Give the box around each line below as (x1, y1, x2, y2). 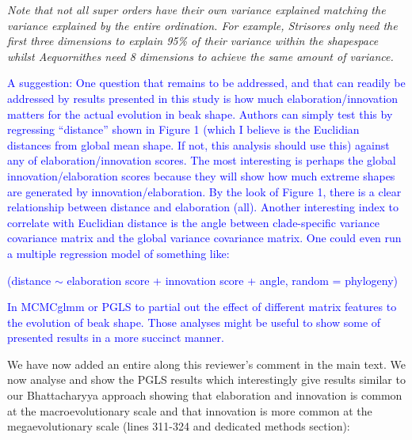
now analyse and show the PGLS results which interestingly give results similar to (7, 371, 406, 388)
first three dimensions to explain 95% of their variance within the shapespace (7, 32, 379, 49)
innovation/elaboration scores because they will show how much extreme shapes (7, 167, 395, 184)
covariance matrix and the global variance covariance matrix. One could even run (7, 229, 402, 246)
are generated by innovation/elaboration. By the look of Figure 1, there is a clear (7, 183, 402, 199)
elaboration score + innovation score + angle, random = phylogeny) (67, 271, 399, 288)
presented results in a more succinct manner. (7, 329, 224, 346)
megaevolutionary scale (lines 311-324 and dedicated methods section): (7, 418, 350, 434)
